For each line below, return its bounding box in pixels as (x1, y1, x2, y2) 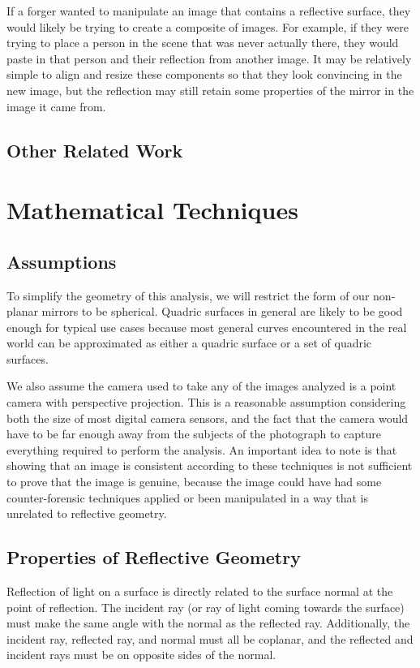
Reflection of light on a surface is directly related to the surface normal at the (6, 583, 393, 600)
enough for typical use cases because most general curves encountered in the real (6, 318, 407, 335)
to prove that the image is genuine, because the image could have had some (6, 473, 382, 490)
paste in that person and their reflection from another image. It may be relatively (6, 50, 412, 67)
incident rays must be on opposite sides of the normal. (6, 646, 276, 663)
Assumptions (6, 248, 117, 274)
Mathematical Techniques (6, 193, 298, 226)
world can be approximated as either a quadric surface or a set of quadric (6, 334, 372, 351)
